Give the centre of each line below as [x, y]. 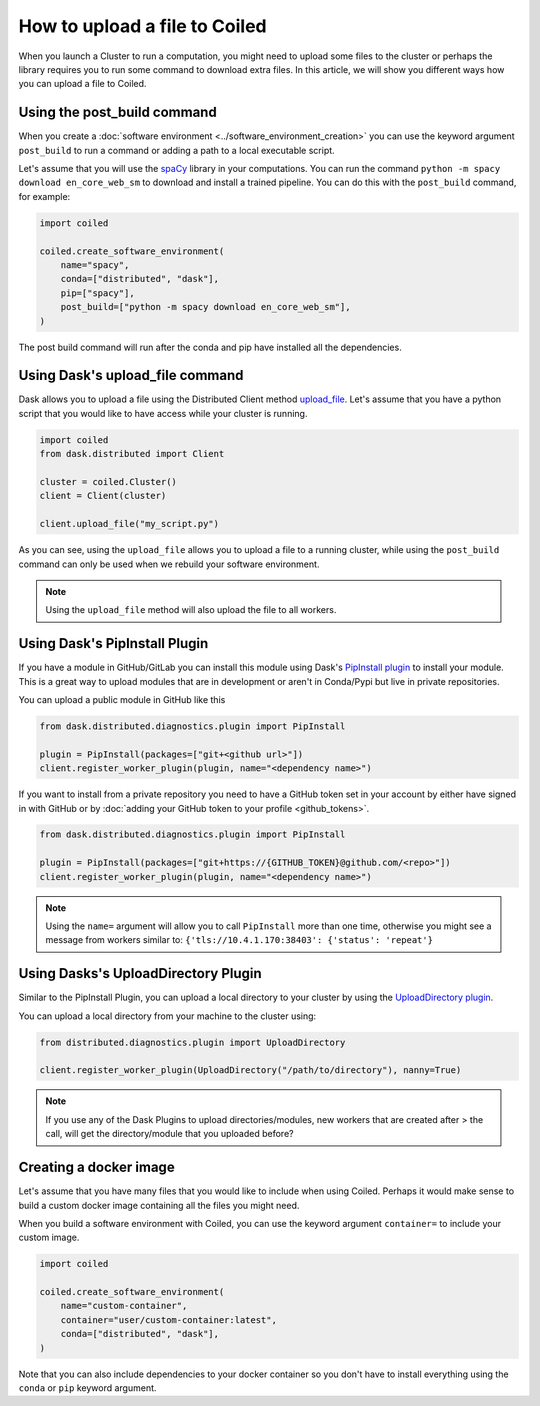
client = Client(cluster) [103, 496]
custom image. [49, 1237]
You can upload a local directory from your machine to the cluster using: [167, 1016]
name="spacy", [95, 264]
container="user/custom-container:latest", [168, 1319]
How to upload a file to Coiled [142, 26]
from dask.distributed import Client [132, 454]
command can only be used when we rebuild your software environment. [169, 564]
